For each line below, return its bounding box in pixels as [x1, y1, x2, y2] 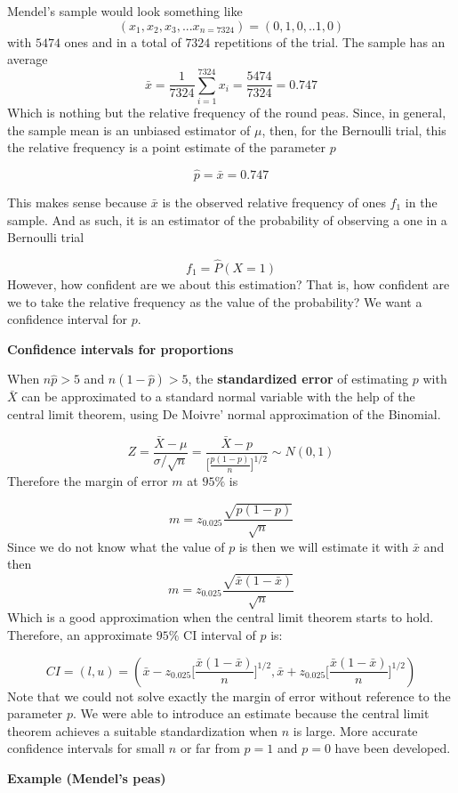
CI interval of [183, 625, 256, 643]
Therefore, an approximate [7, 625, 153, 643]
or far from [180, 739, 240, 757]
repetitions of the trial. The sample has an [214, 32, 446, 51]
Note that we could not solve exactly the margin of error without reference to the [7, 686, 451, 705]
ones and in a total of [64, 32, 181, 51]
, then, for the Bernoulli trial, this [261, 120, 446, 139]
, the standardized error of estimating [188, 369, 409, 388]
